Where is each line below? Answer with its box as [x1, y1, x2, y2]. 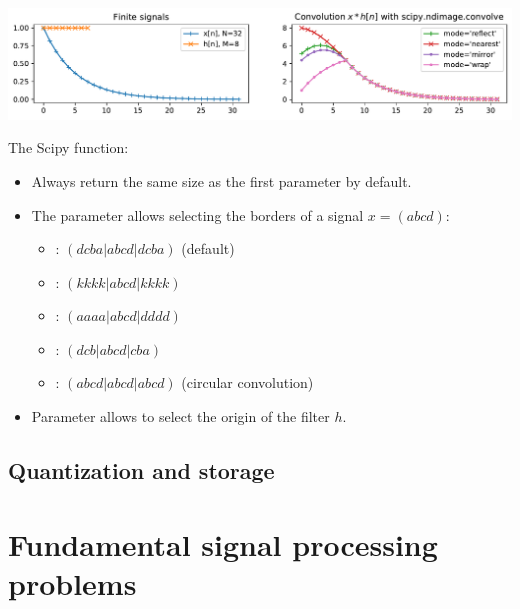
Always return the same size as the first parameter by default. [31, 170, 412, 191]
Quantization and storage [8, 455, 275, 486]
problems [8, 562, 137, 603]
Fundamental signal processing [8, 523, 438, 564]
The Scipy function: [8, 137, 129, 158]
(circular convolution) [181, 372, 314, 393]
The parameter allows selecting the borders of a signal [31, 204, 364, 225]
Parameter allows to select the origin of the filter [31, 406, 330, 427]
